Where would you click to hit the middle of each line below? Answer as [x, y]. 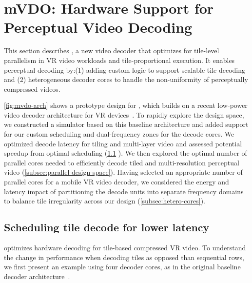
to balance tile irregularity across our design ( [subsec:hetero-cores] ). [105, 201]
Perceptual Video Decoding [98, 27]
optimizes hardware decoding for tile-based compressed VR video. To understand [125, 248]
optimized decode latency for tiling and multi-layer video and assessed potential [123, 143]
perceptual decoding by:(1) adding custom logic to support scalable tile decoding [125, 70]
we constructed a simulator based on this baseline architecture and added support [126, 124]
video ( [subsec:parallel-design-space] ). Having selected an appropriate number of [123, 172]
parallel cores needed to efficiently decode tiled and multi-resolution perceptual [122, 162]
